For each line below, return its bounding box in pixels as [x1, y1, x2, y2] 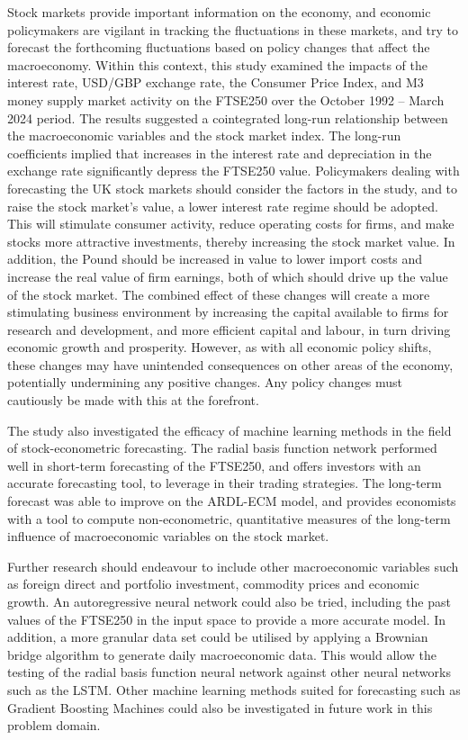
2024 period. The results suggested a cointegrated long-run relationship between [7, 108, 448, 127]
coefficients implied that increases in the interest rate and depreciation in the [7, 143, 432, 162]
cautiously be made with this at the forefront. [7, 391, 259, 410]
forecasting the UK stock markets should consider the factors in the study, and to [7, 178, 458, 197]
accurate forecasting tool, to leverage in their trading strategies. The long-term [7, 474, 442, 492]
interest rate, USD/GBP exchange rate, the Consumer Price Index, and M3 [7, 73, 424, 92]
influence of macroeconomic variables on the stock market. [7, 527, 329, 546]
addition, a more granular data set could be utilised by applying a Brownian [7, 627, 428, 646]
